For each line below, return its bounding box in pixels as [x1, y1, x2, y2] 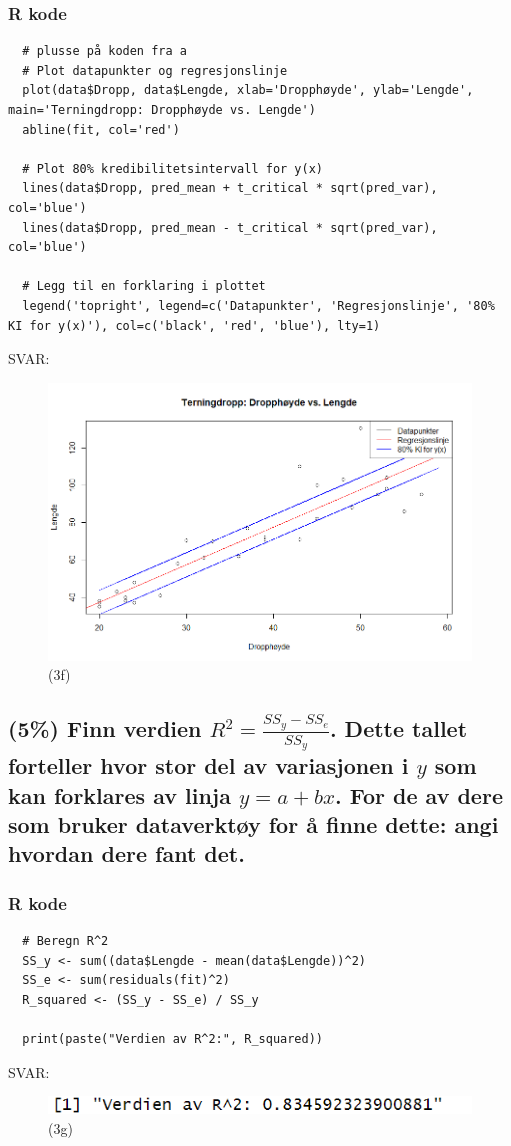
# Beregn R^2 [22, 934, 109, 949]
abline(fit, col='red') [22, 122, 180, 137]
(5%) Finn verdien [8, 713, 202, 744]
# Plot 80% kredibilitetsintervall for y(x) [22, 161, 323, 176]
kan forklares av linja [8, 779, 231, 810]
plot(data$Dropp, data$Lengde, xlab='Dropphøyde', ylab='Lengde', [22, 83, 474, 98]
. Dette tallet [329, 713, 468, 744]
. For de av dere [335, 779, 503, 810]
